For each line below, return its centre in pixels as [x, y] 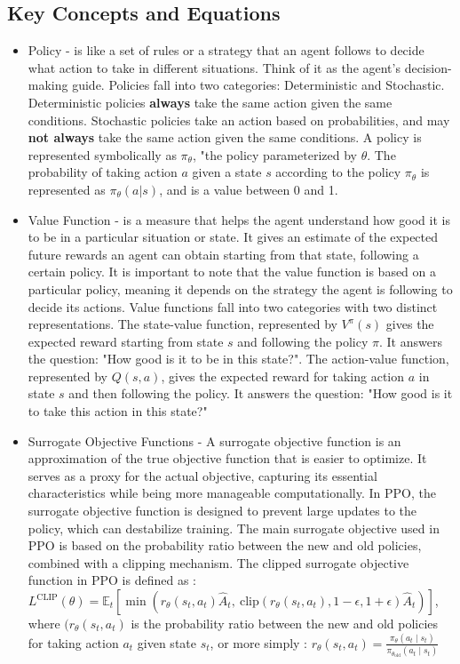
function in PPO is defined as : [112, 580]
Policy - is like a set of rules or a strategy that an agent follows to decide [226, 50]
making [48, 85]
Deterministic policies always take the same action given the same [210, 102]
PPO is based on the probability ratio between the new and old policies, [225, 545]
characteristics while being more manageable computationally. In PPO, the [232, 493]
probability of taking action [103, 172]
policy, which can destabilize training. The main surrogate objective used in [234, 528]
